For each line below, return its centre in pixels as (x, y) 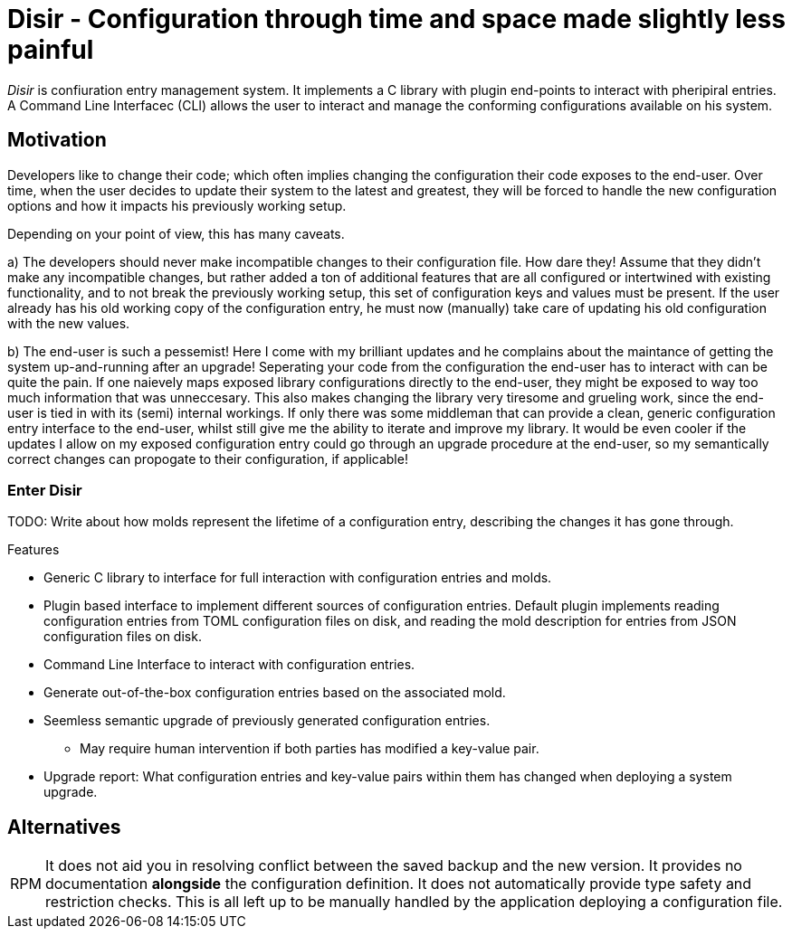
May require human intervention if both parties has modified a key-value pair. (310, 749)
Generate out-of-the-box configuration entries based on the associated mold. (275, 693)
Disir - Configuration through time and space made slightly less (396, 19)
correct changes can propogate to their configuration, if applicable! (208, 459)
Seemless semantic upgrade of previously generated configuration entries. (267, 721)
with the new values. (69, 323)
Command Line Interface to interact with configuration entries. (229, 665)
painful (51, 50)
